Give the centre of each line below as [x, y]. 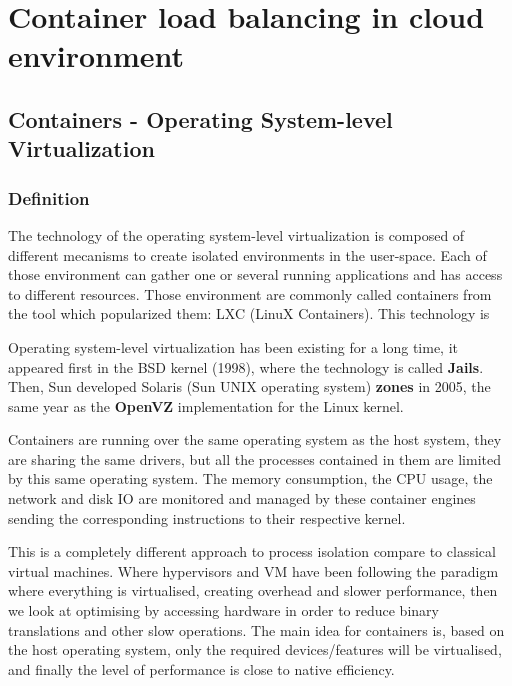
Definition [49, 197]
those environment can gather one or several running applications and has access [255, 274]
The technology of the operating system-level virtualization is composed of [236, 234]
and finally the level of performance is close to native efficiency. [201, 668]
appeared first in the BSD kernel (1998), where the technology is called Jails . [246, 366]
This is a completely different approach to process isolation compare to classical [252, 551]
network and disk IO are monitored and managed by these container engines [242, 498]
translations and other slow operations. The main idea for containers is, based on [256, 629]
